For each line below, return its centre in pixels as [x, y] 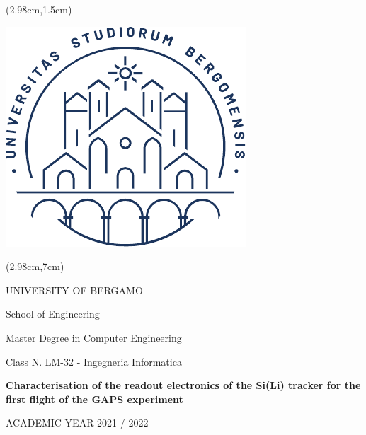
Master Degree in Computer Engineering [94, 337]
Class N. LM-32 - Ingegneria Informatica [94, 361]
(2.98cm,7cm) [35, 266]
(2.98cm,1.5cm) [39, 9]
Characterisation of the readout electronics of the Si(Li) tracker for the [183, 385]
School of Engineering [53, 314]
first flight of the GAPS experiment [95, 399]
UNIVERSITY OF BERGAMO [74, 290]
